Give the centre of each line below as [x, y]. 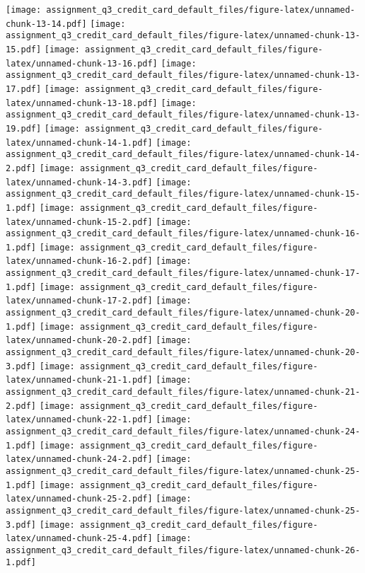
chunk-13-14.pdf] [46, 24]
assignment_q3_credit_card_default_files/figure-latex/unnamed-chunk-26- [183, 550]
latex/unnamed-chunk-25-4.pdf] [79, 539]
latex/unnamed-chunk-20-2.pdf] [79, 341]
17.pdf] [24, 89]
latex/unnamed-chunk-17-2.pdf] [79, 301]
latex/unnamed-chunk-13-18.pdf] [82, 103]
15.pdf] [24, 49]
